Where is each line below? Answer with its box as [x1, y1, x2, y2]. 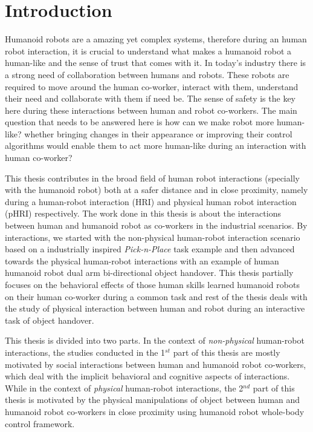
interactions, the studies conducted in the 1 [5, 345, 166, 358]
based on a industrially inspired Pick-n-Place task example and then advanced [5, 243, 295, 255]
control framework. [5, 417, 75, 430]
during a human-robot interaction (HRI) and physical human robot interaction [5, 195, 297, 208]
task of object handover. [5, 313, 94, 326]
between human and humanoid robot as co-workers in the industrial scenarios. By [5, 219, 308, 232]
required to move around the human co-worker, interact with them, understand [5, 80, 298, 93]
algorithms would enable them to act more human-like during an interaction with [5, 139, 306, 152]
